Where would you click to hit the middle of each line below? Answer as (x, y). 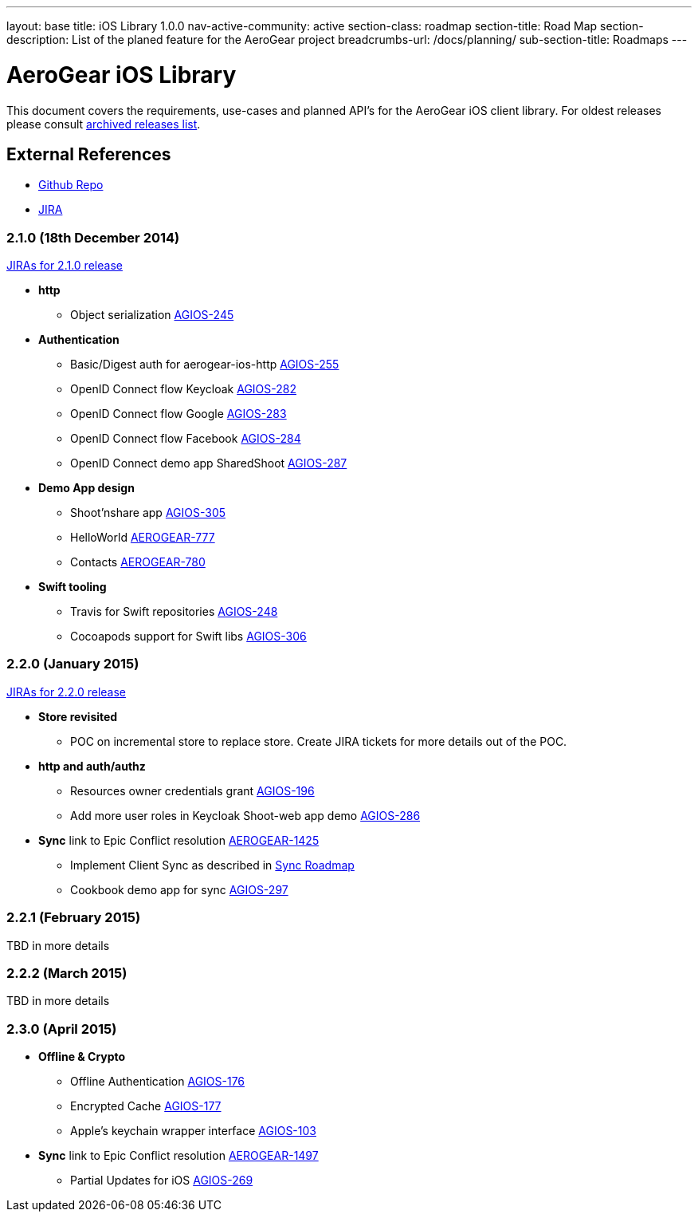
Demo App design (86, 488)
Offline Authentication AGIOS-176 (158, 1082)
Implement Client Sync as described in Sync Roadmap (212, 865)
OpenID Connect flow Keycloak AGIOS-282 (183, 389)
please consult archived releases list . (104, 124)
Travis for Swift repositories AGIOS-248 (174, 612)
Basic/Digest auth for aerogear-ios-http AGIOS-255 (205, 365)
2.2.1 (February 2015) (74, 918)
